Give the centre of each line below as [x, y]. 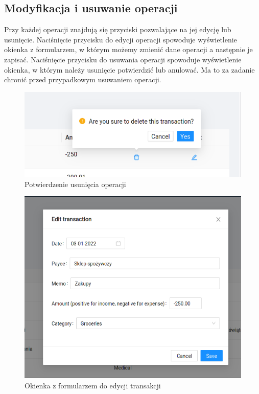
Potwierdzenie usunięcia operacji [75, 184]
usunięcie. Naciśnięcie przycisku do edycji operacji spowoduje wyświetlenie [121, 39]
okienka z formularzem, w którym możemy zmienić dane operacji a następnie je [128, 49]
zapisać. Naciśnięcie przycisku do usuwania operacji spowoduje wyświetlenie [123, 59]
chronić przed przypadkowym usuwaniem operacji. [83, 79]
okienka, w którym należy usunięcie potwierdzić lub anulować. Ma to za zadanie [129, 69]
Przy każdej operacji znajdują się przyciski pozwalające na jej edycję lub [118, 29]
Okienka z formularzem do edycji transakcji [93, 385]
